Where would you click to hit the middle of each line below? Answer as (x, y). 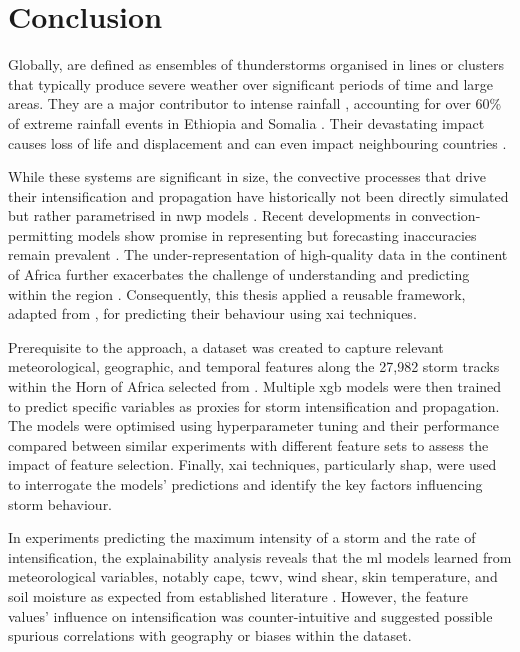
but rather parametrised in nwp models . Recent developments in (207, 215)
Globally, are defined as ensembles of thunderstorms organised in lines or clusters (256, 64)
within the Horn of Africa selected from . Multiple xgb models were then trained (255, 386)
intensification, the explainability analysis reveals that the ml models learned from (260, 556)
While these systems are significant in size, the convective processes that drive (247, 176)
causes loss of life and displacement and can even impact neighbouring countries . (257, 142)
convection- (446, 215)
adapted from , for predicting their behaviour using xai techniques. (212, 313)
